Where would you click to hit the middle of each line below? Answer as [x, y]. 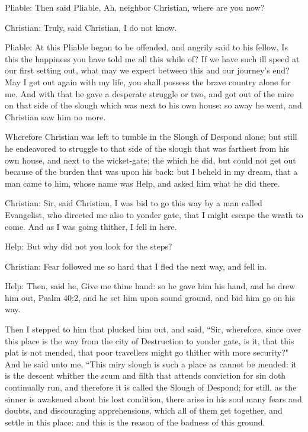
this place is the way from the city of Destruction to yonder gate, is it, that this [150, 340]
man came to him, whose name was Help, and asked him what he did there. [142, 183]
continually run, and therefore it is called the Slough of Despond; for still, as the [151, 387]
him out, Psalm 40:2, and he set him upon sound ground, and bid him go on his [150, 297]
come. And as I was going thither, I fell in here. [91, 226]
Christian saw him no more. [55, 116]
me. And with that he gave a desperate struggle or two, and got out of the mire [149, 93]
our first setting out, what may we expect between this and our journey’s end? [147, 70]
